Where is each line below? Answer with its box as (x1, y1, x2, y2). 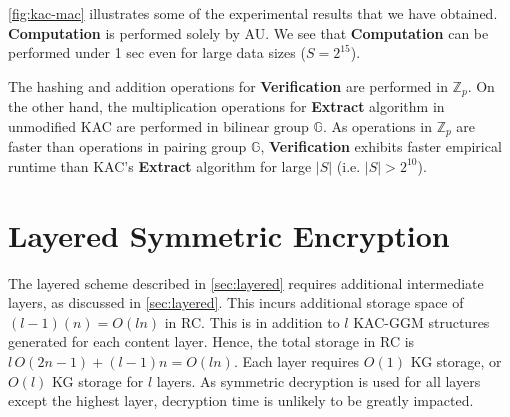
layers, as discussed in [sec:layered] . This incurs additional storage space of (8, 292, 464, 313)
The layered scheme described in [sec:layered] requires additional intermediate (8, 272, 484, 293)
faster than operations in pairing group (8, 136, 247, 157)
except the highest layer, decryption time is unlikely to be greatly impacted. (8, 390, 474, 411)
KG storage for (52, 370, 144, 391)
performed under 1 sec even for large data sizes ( (8, 42, 306, 63)
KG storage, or (410, 350, 502, 371)
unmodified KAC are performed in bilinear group (8, 115, 309, 136)
